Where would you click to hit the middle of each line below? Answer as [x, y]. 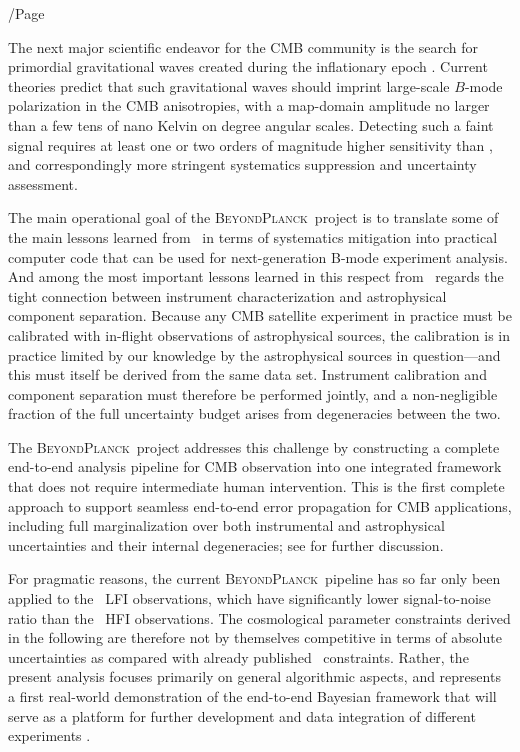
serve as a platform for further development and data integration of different [242, 715]
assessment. [43, 183]
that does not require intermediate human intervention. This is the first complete [256, 486]
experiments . [49, 735]
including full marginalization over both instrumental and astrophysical [226, 525]
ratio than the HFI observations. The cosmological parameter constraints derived [259, 617]
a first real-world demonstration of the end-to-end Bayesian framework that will [252, 696]
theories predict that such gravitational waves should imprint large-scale [229, 85]
